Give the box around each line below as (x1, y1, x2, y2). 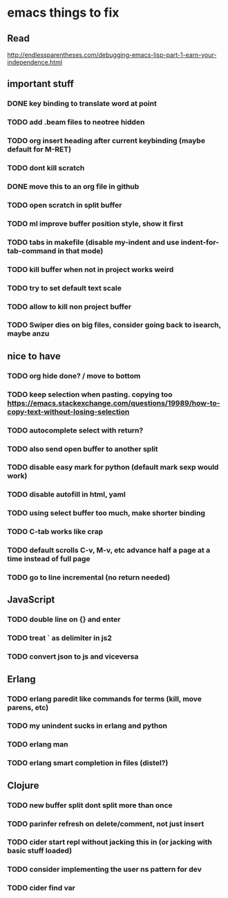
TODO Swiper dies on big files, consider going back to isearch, (7, 320, 221, 330)
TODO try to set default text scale (7, 283, 122, 293)
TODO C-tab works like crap (7, 527, 104, 537)
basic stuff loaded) (7, 846, 73, 856)
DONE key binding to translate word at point (7, 99, 157, 109)
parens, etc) (7, 702, 49, 712)
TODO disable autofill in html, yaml (7, 490, 126, 500)
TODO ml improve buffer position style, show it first (7, 219, 184, 228)
